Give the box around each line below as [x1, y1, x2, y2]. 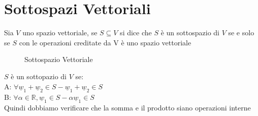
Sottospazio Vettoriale [24, 54, 93, 65]
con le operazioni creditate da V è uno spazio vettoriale [19, 37, 191, 47]
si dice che [120, 27, 152, 38]
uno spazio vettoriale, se [22, 27, 98, 38]
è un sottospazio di [160, 27, 219, 38]
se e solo [228, 27, 254, 38]
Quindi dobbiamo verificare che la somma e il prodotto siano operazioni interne [4, 102, 251, 112]
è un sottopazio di [11, 71, 67, 81]
